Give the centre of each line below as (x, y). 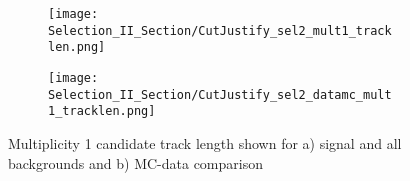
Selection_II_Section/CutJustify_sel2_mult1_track (220, 30)
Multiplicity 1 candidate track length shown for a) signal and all (205, 142)
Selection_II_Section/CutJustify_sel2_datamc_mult (220, 94)
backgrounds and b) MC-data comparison (135, 162)
